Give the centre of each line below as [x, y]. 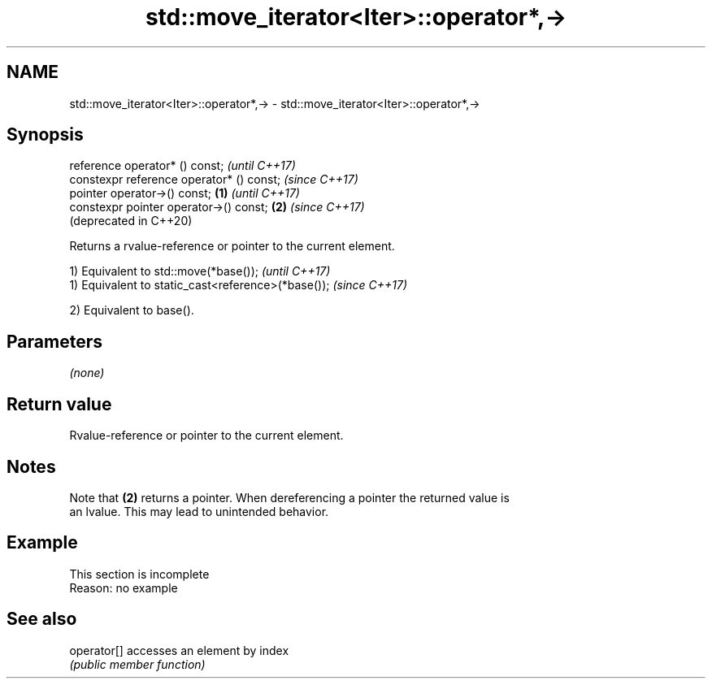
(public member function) [137, 664]
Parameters [54, 341]
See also [42, 619]
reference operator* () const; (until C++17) [182, 166]
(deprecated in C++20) [131, 221]
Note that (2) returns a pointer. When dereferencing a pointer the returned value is [289, 497]
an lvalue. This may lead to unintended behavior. [199, 511]
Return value [59, 404]
